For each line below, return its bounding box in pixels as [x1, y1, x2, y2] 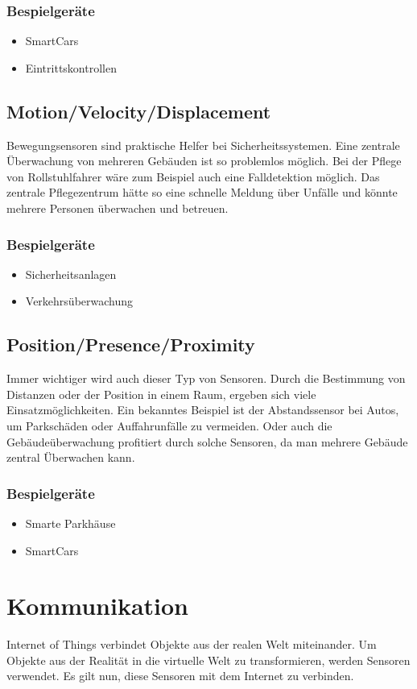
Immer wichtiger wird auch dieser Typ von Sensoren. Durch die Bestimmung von [6, 370, 406, 387]
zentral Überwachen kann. [6, 449, 135, 466]
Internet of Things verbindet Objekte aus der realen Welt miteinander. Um [6, 636, 377, 653]
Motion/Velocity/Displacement [6, 98, 271, 123]
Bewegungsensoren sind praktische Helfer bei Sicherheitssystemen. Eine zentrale [6, 136, 400, 153]
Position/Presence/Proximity [6, 332, 255, 357]
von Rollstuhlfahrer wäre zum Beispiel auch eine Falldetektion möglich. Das [6, 168, 380, 185]
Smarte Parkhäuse [25, 514, 116, 531]
